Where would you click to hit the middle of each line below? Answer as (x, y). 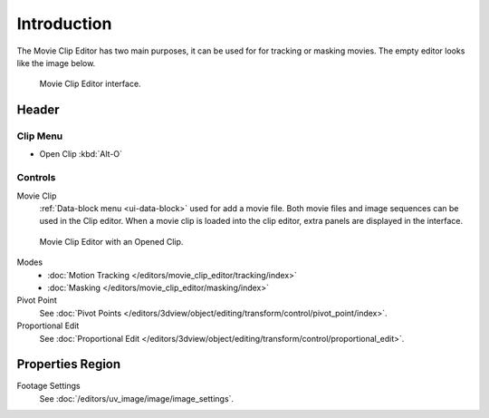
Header (38, 110)
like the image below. (56, 63)
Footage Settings (48, 386)
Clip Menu (40, 136)
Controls (36, 178)
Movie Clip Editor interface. (90, 84)
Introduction (64, 24)
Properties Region (69, 364)
